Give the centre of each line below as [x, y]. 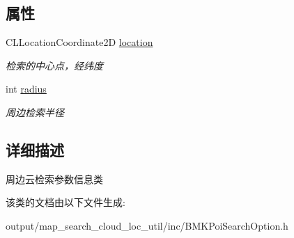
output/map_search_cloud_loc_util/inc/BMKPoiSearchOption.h [147, 225]
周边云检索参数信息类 [54, 178]
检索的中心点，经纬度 [54, 65]
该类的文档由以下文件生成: [65, 202]
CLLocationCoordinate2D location [79, 42]
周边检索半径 [35, 112]
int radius [26, 89]
